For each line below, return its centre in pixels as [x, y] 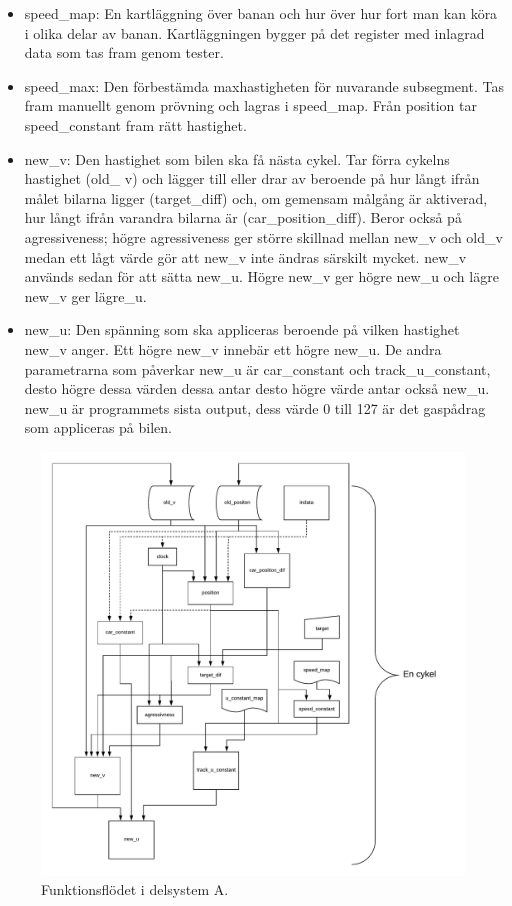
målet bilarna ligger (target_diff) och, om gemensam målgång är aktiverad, [256, 197]
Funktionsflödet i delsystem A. [135, 889]
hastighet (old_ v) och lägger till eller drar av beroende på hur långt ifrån [252, 178]
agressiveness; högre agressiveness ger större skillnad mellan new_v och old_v [263, 236]
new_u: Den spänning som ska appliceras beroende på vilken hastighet [242, 329]
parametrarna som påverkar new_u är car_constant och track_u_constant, [257, 368]
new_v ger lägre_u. [85, 295]
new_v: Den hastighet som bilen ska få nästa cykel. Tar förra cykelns [237, 158]
